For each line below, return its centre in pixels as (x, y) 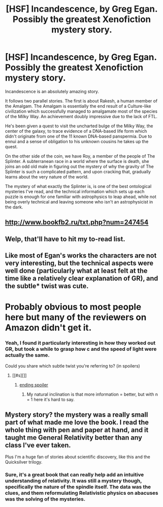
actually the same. (27, 355)
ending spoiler (34, 385)
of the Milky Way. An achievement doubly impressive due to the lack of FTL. (81, 116)
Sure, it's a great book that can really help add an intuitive (74, 475)
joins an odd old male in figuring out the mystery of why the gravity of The (80, 166)
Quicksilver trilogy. (24, 462)
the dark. (14, 207)
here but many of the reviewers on (76, 317)
